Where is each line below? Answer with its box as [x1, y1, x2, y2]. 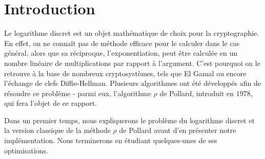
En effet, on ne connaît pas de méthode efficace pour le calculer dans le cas [4, 37, 239, 48]
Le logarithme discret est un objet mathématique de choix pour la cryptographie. [4, 28, 259, 38]
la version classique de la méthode [4, 125, 111, 135]
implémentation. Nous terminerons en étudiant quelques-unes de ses [4, 135, 217, 146]
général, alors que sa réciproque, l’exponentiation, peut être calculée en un [4, 48, 237, 58]
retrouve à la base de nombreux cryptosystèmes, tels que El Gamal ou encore [4, 67, 247, 78]
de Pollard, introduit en [159, 87, 234, 98]
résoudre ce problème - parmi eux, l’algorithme [4, 87, 151, 98]
